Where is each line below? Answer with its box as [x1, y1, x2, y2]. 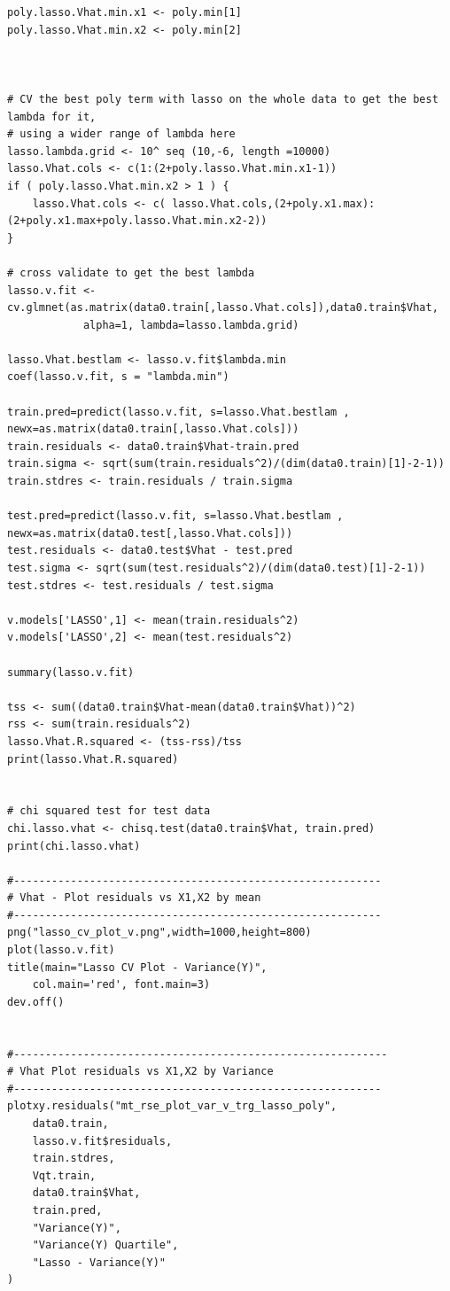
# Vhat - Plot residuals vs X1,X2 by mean [7, 891, 261, 905]
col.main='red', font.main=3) [32, 978, 211, 992]
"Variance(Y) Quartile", [32, 1239, 179, 1252]
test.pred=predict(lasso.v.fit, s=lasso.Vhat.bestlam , [7, 509, 344, 523]
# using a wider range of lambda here [7, 128, 236, 141]
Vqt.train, [32, 1169, 97, 1182]
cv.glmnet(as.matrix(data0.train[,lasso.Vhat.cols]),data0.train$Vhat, [7, 301, 438, 315]
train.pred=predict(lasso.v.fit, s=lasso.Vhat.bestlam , [7, 405, 350, 418]
